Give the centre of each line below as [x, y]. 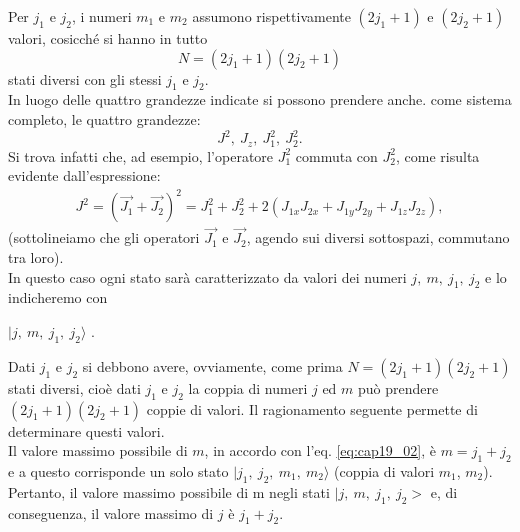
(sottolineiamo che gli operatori [104, 237]
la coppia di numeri [248, 387]
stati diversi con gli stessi [85, 78]
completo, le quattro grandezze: [104, 118]
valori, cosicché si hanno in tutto [108, 38]
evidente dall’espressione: [84, 175]
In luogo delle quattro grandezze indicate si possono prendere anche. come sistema [260, 99]
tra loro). [36, 257]
